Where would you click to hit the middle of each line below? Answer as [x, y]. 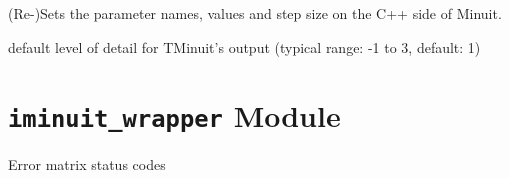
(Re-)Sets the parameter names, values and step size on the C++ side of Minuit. [255, 13]
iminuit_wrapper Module [174, 115]
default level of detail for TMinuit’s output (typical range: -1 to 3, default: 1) [244, 46]
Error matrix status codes [87, 164]
